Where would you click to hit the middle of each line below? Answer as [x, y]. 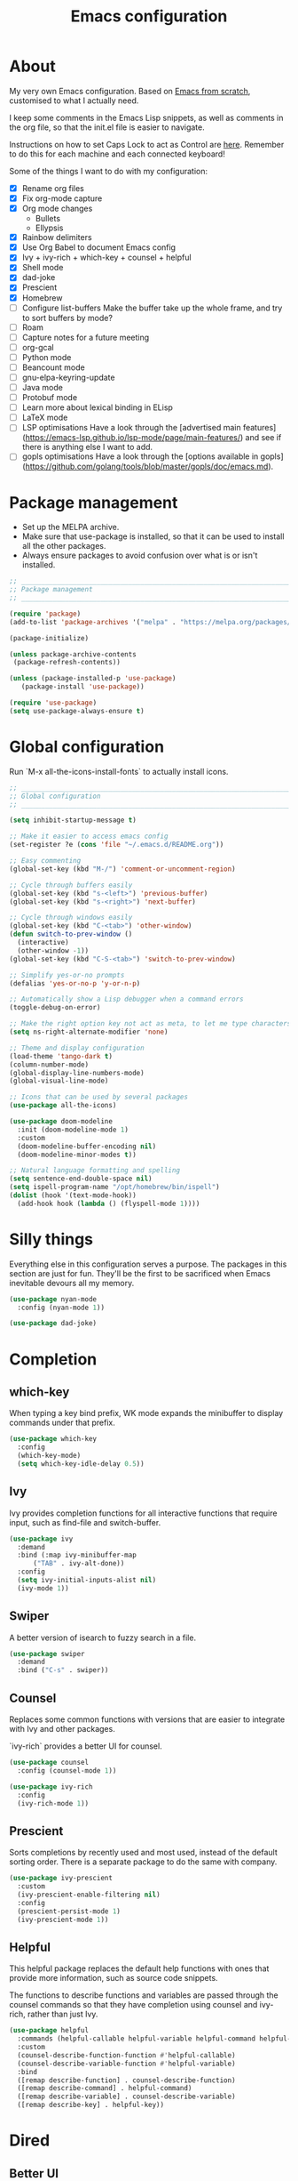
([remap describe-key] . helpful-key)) [91, 2105]
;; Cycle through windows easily [71, 918]
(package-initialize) [49, 638]
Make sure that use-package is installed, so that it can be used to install [153, 536]
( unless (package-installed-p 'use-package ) [93, 679]
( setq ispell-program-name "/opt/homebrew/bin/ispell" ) [114, 1187]
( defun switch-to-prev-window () [71, 934]
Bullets [47, 219]
